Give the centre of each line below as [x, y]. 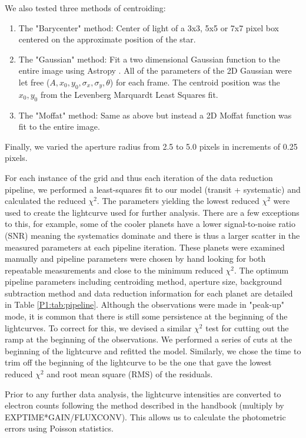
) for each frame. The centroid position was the [195, 82]
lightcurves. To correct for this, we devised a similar [98, 327]
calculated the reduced [45, 201]
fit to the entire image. [59, 126]
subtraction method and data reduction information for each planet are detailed [149, 293]
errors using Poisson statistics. [59, 428]
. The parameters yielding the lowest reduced [178, 201]
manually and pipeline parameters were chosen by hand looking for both [135, 258]
